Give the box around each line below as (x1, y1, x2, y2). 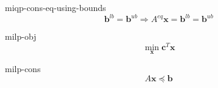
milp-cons (5, 62, 41, 75)
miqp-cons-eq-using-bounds (5, 1, 106, 13)
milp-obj (5, 30, 37, 43)
